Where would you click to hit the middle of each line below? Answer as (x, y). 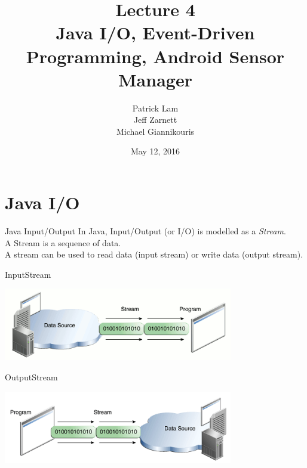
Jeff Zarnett (155, 120)
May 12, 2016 (155, 151)
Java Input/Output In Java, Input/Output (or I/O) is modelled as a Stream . (145, 231)
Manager (155, 79)
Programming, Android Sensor (155, 56)
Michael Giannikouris (155, 131)
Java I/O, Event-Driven (155, 32)
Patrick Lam (155, 108)
